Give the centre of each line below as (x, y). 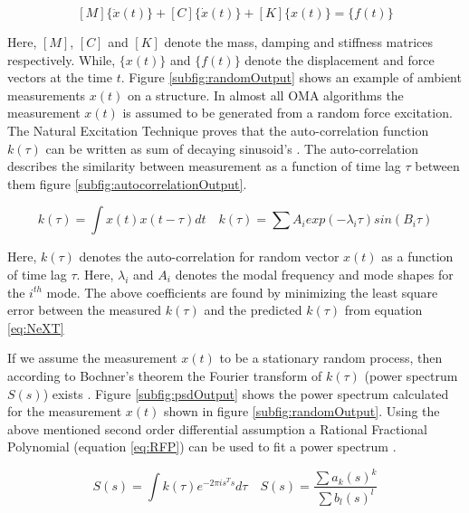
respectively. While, (62, 59)
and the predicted (253, 310)
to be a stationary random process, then (331, 358)
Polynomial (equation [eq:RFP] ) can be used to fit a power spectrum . (202, 446)
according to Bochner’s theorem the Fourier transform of (165, 375)
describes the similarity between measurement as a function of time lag (204, 166)
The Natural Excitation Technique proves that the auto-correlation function (218, 130)
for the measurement (65, 411)
